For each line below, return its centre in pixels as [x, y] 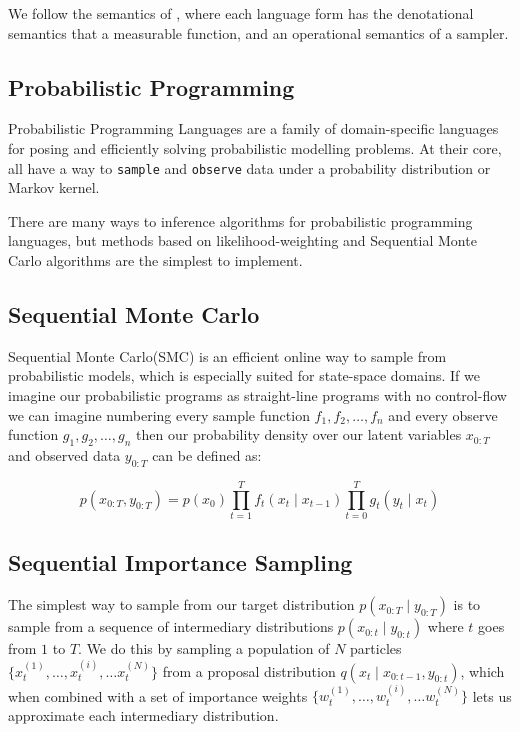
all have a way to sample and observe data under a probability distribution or [249, 167]
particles [376, 648]
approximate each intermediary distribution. [143, 714]
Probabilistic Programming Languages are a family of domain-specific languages [253, 128]
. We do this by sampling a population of [204, 648]
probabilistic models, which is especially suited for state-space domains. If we [244, 375]
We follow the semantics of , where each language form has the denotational [241, 13]
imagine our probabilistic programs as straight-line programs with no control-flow [257, 395]
